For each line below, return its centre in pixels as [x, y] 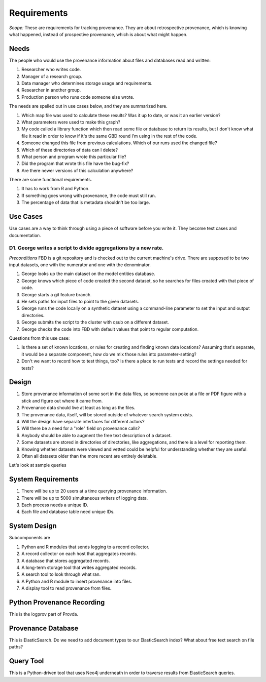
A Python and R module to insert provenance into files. [77, 581]
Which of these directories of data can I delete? [70, 150]
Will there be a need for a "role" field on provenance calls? [81, 428]
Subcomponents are [30, 538]
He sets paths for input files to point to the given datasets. [80, 302]
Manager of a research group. [52, 76]
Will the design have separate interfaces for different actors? [83, 422]
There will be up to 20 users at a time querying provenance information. [94, 491]
